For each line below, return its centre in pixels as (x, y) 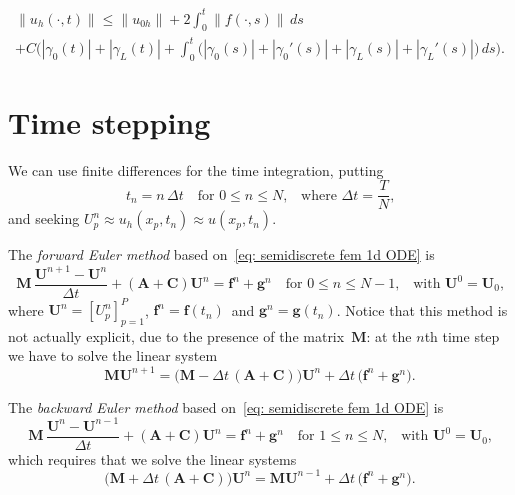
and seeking (44, 218)
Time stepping (109, 121)
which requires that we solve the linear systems (152, 458)
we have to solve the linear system (113, 355)
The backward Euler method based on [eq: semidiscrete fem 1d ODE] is (226, 406)
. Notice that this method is (422, 309)
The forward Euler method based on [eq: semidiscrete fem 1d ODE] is (221, 254)
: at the (389, 335)
